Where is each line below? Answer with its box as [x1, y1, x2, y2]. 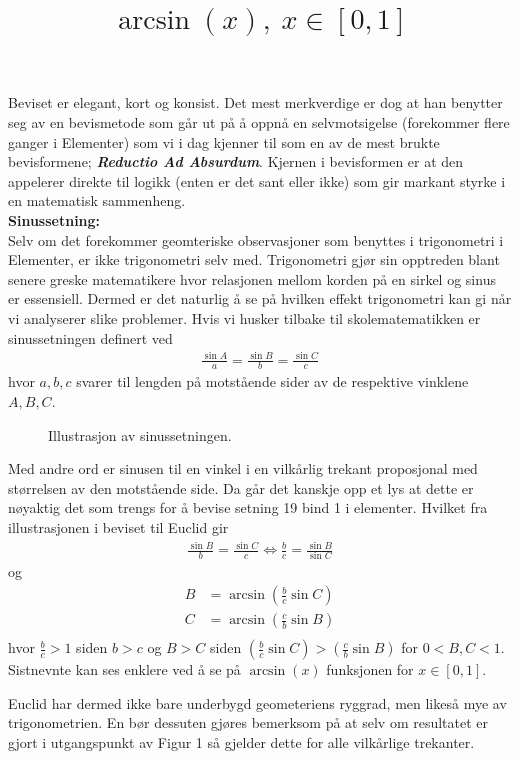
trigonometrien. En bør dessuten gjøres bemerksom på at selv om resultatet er [8, 712, 489, 733]
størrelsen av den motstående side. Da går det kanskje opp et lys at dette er [8, 477, 474, 498]
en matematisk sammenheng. [8, 190, 186, 211]
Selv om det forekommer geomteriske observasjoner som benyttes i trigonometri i [8, 229, 504, 250]
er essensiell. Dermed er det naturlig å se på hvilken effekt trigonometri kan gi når [8, 288, 512, 309]
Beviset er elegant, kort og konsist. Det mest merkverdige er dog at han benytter [8, 92, 503, 113]
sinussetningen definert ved [8, 327, 173, 348]
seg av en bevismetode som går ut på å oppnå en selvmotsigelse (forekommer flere [8, 111, 510, 132]
